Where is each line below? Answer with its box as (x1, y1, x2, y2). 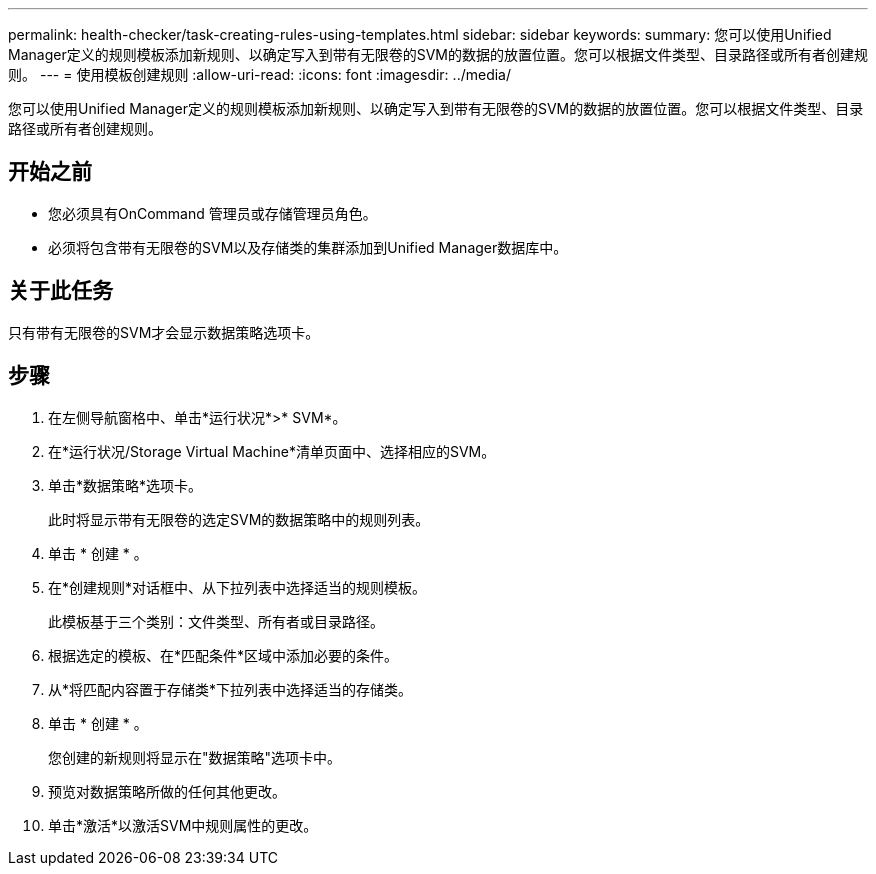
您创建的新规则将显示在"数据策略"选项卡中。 (48, 748, 342, 766)
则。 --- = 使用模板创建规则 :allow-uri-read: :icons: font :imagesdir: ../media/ (8, 66, 512, 83)
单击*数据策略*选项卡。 (48, 476, 203, 494)
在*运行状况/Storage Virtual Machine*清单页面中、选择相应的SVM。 (48, 442, 496, 460)
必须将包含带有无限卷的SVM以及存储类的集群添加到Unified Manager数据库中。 (48, 238, 568, 256)
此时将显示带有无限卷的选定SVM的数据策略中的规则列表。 (48, 510, 430, 528)
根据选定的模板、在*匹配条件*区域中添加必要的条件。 (48, 646, 399, 664)
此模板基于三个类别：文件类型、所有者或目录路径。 (48, 612, 384, 630)
